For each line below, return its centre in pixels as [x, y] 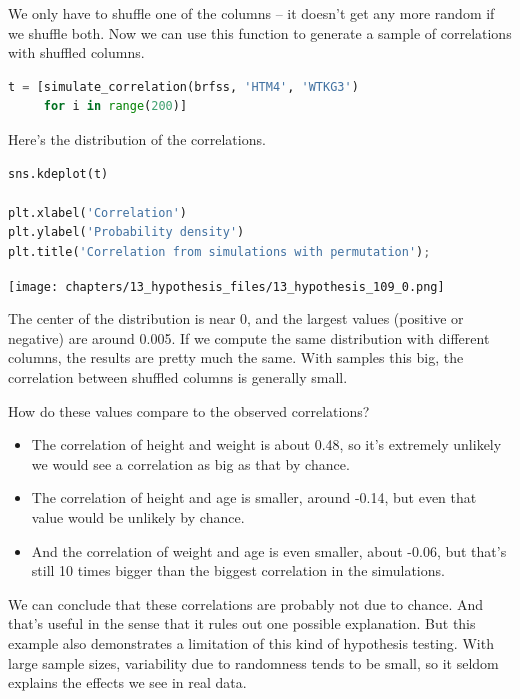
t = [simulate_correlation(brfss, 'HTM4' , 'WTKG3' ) [183, 86]
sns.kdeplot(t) [58, 173]
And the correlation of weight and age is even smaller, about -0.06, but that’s [269, 550]
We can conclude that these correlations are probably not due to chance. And [246, 603]
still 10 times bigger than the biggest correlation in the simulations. [238, 570]
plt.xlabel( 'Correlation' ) [97, 212]
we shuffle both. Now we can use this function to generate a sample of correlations [260, 32]
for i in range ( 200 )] [115, 106]
